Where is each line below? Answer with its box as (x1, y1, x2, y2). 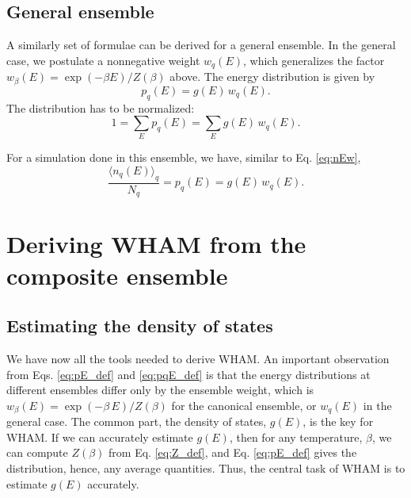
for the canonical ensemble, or (171, 396, 317, 413)
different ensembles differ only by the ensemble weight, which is (6, 381, 314, 398)
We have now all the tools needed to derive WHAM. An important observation (6, 351, 390, 367)
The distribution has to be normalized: (6, 99, 195, 116)
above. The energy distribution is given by (169, 68, 375, 85)
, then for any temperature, (229, 428, 363, 445)
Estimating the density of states (6, 313, 273, 338)
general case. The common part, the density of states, (6, 413, 267, 430)
